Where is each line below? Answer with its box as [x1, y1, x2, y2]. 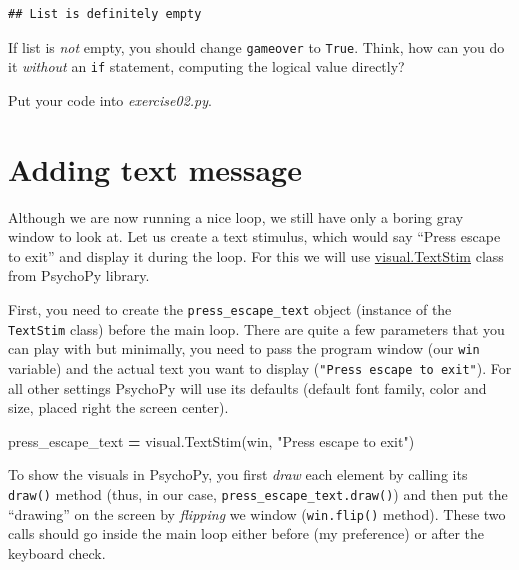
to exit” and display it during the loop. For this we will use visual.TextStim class [8, 245, 504, 266]
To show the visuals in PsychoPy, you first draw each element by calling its [8, 464, 468, 485]
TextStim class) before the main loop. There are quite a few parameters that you [8, 318, 505, 339]
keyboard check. [8, 542, 106, 563]
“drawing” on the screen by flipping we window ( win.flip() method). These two [8, 503, 506, 524]
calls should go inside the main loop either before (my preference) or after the [8, 523, 485, 544]
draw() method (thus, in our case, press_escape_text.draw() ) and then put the [8, 484, 508, 504]
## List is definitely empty [8, 7, 202, 21]
